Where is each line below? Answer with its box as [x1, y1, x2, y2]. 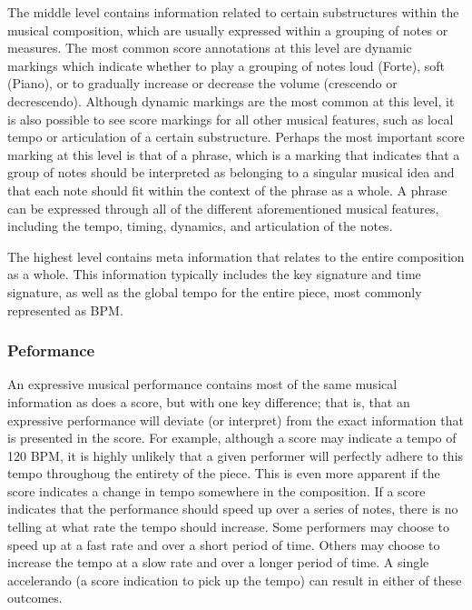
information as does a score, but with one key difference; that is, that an [7, 392, 410, 411]
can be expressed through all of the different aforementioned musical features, [7, 198, 439, 217]
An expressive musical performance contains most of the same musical [7, 375, 398, 394]
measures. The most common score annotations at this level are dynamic [7, 38, 412, 57]
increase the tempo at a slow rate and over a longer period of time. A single [7, 553, 429, 572]
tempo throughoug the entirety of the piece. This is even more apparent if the [7, 464, 440, 483]
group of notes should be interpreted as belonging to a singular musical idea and [7, 163, 455, 182]
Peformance [7, 339, 95, 362]
